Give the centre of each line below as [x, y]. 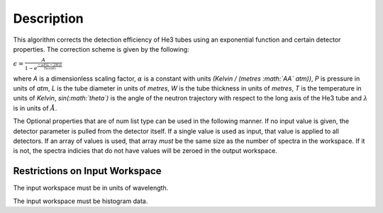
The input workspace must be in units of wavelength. [91, 188]
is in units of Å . [35, 108]
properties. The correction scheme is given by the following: [101, 49]
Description [49, 18]
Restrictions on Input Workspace [88, 171]
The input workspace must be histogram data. [81, 201]
